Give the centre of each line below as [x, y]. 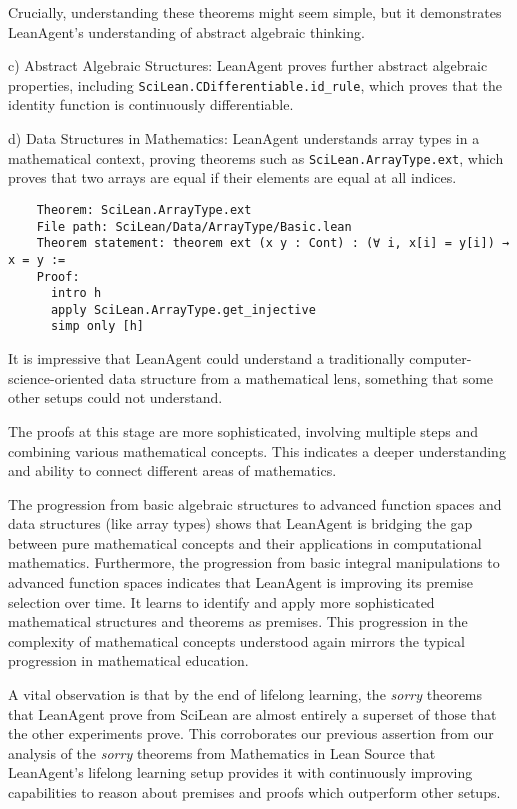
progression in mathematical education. [128, 660]
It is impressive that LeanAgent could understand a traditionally [206, 358]
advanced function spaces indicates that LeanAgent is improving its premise [241, 582]
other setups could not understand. [115, 397]
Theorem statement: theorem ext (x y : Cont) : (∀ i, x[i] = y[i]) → [273, 243]
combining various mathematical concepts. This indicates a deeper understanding [257, 450]
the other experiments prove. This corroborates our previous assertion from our [251, 733]
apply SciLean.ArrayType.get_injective [183, 309]
